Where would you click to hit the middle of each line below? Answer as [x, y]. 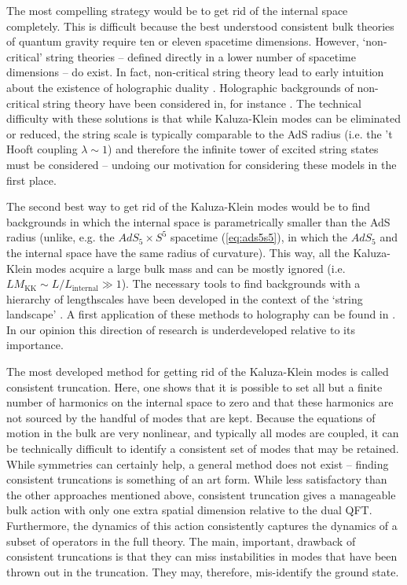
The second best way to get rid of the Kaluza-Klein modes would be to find [189, 206]
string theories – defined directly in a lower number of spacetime [201, 56]
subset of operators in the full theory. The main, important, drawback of [181, 541]
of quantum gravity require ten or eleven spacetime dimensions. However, [183, 41]
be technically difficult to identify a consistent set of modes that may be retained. [203, 449]
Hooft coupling [42, 149]
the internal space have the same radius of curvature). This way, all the [178, 252]
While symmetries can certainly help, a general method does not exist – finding [198, 464]
